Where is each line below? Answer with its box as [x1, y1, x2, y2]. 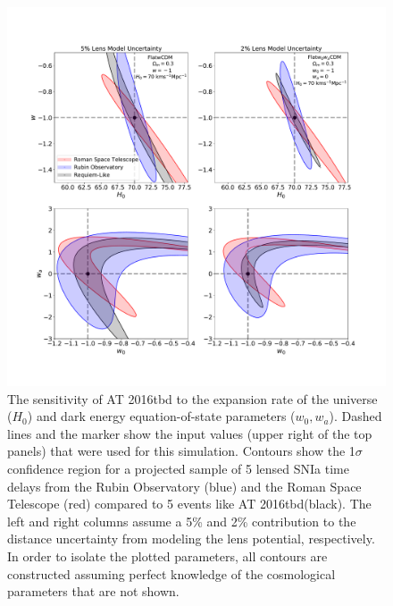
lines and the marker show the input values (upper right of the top [7, 424, 372, 442]
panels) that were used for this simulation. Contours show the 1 [7, 442, 355, 460]
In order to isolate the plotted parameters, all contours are [7, 546, 328, 565]
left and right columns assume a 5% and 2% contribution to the [7, 511, 356, 530]
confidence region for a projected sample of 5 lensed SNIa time [7, 459, 349, 477]
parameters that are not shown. [7, 582, 180, 601]
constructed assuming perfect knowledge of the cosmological [7, 564, 336, 583]
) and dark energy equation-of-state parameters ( [27, 407, 296, 425]
